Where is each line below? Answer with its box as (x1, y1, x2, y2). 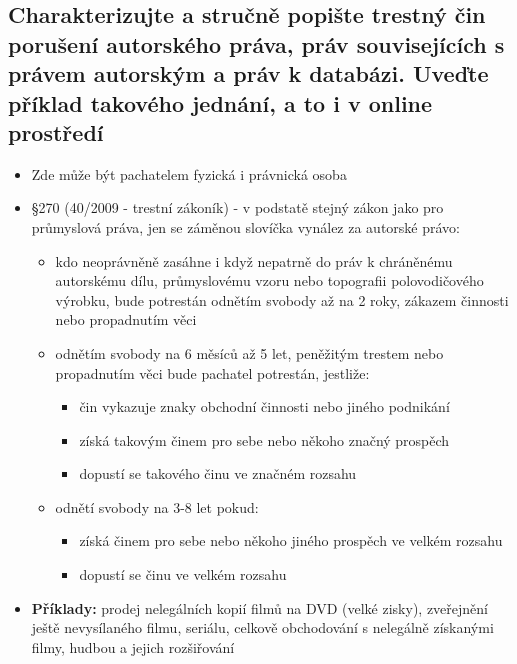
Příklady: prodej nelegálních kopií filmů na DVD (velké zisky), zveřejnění (31, 597, 488, 618)
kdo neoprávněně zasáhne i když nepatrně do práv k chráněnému (55, 250, 453, 271)
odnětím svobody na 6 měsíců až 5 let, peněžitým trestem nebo (55, 342, 444, 363)
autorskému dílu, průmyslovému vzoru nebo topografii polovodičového (55, 270, 484, 291)
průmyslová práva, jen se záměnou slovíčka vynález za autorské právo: (31, 216, 460, 237)
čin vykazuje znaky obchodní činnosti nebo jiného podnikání (79, 396, 450, 417)
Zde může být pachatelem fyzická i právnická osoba (31, 163, 347, 184)
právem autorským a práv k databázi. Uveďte (8, 58, 489, 89)
